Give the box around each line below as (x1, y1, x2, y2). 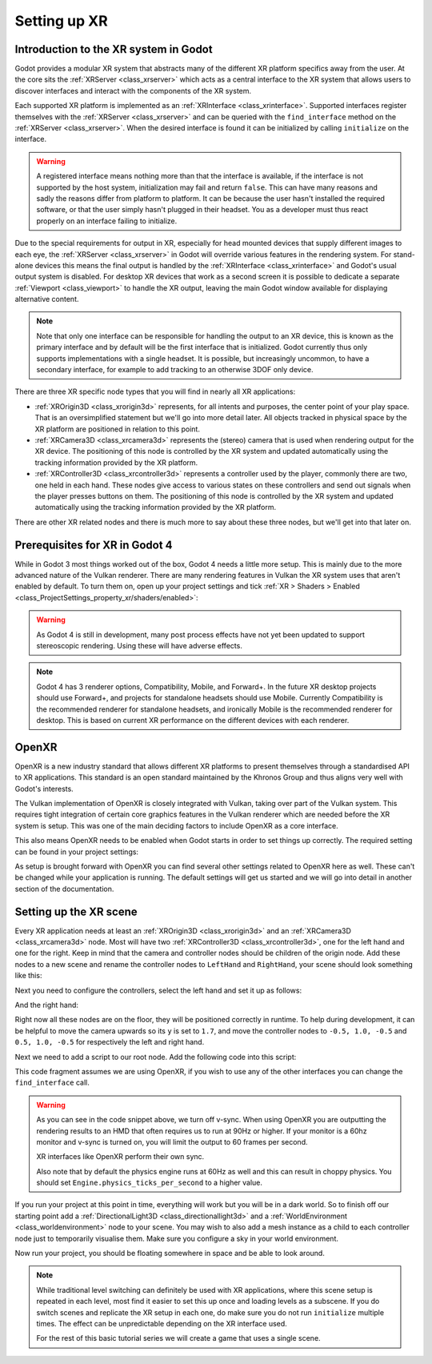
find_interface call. (14, 1077, 90, 1088)
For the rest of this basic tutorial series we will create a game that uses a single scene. (36, 1334, 321, 1343)
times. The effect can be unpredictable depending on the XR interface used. (36, 1318, 287, 1328)
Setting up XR (14, 12, 108, 30)
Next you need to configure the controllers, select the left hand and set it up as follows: (14, 985, 302, 995)
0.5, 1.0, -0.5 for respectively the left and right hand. (14, 1037, 205, 1047)
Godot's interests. (14, 784, 74, 793)
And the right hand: (14, 1001, 79, 1009)
